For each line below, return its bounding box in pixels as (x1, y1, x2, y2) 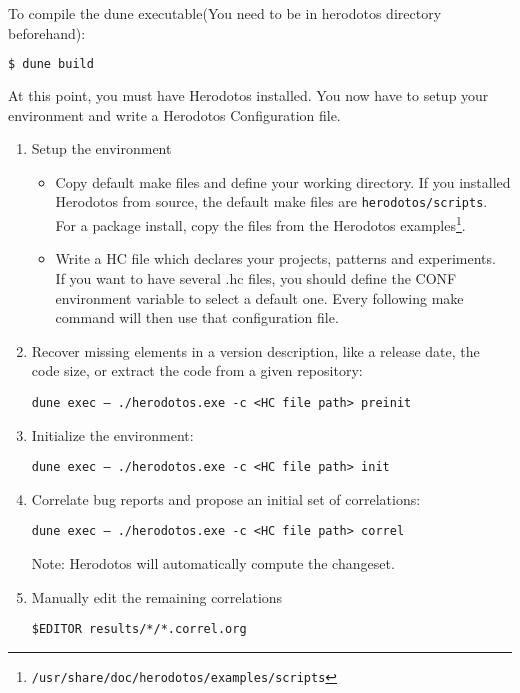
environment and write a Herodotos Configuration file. (8, 104, 341, 125)
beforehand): (8, 22, 86, 43)
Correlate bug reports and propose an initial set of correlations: (31, 488, 421, 509)
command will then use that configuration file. (55, 307, 339, 328)
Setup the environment (31, 138, 172, 159)
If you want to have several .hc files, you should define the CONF (55, 267, 457, 288)
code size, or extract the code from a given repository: (31, 360, 363, 381)
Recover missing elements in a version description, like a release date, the (31, 340, 480, 361)
